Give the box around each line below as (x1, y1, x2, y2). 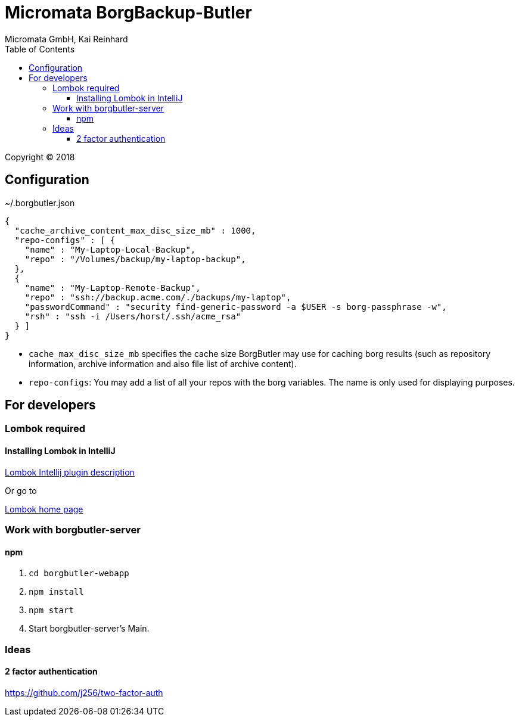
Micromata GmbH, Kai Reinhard (5, 33, 128, 44)
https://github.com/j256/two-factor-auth (5, 687, 163, 698)
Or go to (5, 485, 37, 496)
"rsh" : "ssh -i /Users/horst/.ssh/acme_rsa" (24, 311, 241, 321)
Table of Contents (5, 43, 75, 54)
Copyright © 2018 (5, 151, 75, 162)
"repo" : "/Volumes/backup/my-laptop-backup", (24, 254, 246, 264)
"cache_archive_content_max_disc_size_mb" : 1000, (14, 225, 256, 235)
